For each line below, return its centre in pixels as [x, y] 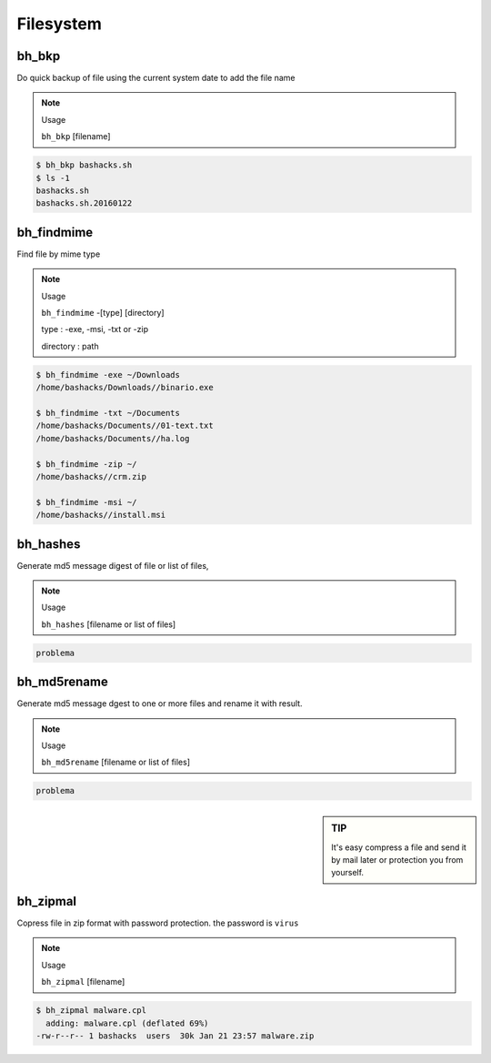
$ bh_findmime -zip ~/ [86, 464]
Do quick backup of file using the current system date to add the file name [156, 78]
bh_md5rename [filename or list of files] [116, 762]
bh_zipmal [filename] [83, 982]
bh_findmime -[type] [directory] [103, 313]
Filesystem [59, 24]
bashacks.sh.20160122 [84, 203]
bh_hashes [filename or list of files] [109, 624]
